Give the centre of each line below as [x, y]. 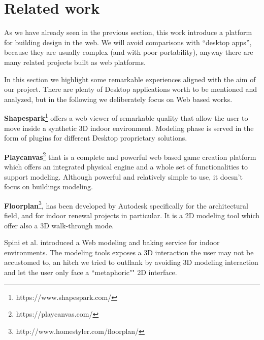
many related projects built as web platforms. [75, 62]
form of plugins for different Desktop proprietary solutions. [96, 138]
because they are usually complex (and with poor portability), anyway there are [129, 52]
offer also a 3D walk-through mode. [59, 225]
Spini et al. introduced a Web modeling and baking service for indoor [112, 242]
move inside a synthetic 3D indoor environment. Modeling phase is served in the [129, 128]
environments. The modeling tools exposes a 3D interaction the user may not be [129, 252]
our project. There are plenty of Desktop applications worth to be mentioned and [130, 89]
